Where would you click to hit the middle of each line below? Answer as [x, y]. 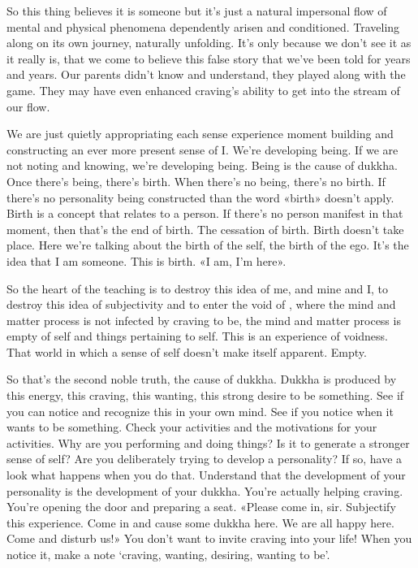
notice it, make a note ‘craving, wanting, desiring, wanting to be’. [168, 554]
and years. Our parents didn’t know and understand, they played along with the [206, 74]
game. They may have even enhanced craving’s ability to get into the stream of [203, 90]
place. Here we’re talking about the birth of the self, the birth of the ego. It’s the [208, 245]
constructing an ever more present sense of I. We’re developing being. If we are [203, 149]
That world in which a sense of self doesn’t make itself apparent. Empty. [187, 351]
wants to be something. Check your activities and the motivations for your [192, 427]
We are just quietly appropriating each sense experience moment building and [200, 134]
